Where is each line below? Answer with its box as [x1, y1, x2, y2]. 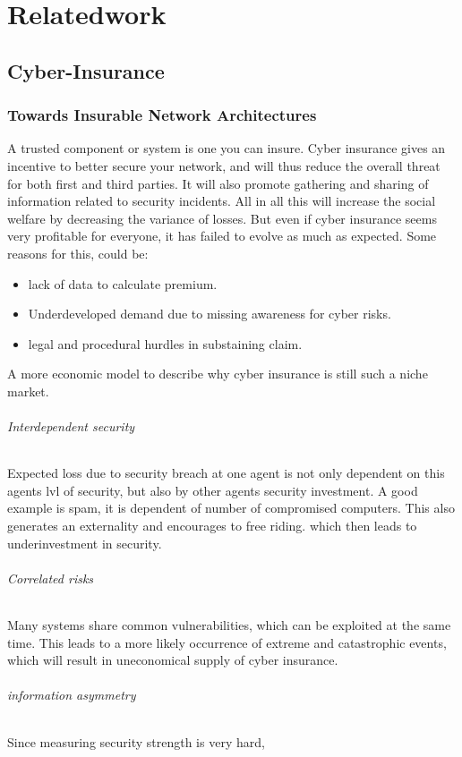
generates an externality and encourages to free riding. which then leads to [7, 516, 417, 535]
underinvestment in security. [7, 533, 162, 552]
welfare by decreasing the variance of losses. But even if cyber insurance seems [7, 208, 437, 227]
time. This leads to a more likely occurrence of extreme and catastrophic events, [7, 633, 447, 651]
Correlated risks [7, 568, 94, 587]
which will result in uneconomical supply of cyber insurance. [7, 651, 338, 669]
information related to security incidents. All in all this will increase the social [7, 191, 436, 210]
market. [7, 381, 49, 400]
